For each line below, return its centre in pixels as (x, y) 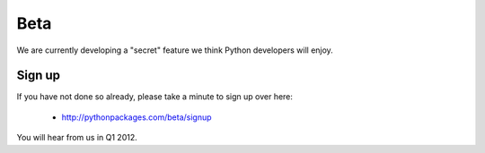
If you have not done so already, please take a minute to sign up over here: (155, 97)
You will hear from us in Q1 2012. (77, 138)
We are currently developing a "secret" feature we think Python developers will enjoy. (175, 50)
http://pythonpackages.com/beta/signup (137, 117)
